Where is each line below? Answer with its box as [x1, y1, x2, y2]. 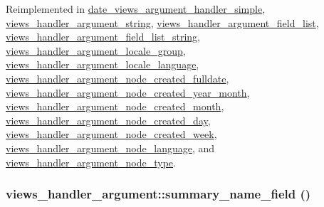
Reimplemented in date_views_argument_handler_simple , [6, 1, 266, 16]
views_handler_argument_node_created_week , [6, 127, 217, 142]
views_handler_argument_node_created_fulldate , [6, 70, 229, 85]
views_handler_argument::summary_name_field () [6, 185, 311, 203]
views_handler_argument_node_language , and [6, 140, 215, 155]
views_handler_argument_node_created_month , [6, 99, 224, 114]
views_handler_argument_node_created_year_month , [6, 85, 250, 100]
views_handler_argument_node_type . [6, 154, 176, 169]
